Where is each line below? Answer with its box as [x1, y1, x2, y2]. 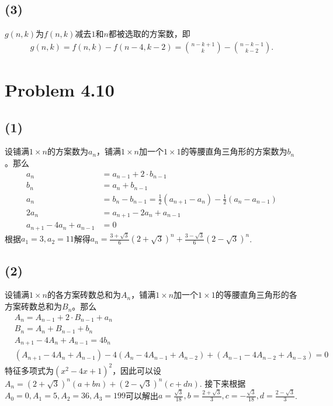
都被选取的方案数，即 [108, 27, 190, 40]
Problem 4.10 [5, 78, 115, 102]
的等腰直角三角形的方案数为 [181, 145, 287, 157]
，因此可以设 [112, 364, 162, 376]
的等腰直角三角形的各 [215, 288, 297, 301]
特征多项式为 [5, 364, 54, 376]
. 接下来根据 [199, 377, 246, 389]
